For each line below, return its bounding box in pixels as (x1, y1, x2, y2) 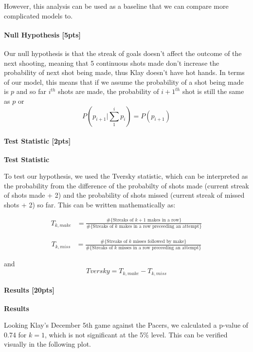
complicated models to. (4, 10, 73, 20)
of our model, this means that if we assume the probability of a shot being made (4, 76, 244, 87)
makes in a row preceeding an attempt (119, 223, 199, 229)
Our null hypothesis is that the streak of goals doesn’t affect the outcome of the (4, 48, 242, 58)
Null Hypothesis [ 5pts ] (4, 29, 81, 39)
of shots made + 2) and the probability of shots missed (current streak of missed (4, 190, 245, 200)
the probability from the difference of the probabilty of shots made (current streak (4, 180, 249, 190)
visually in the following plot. (4, 339, 91, 349)
